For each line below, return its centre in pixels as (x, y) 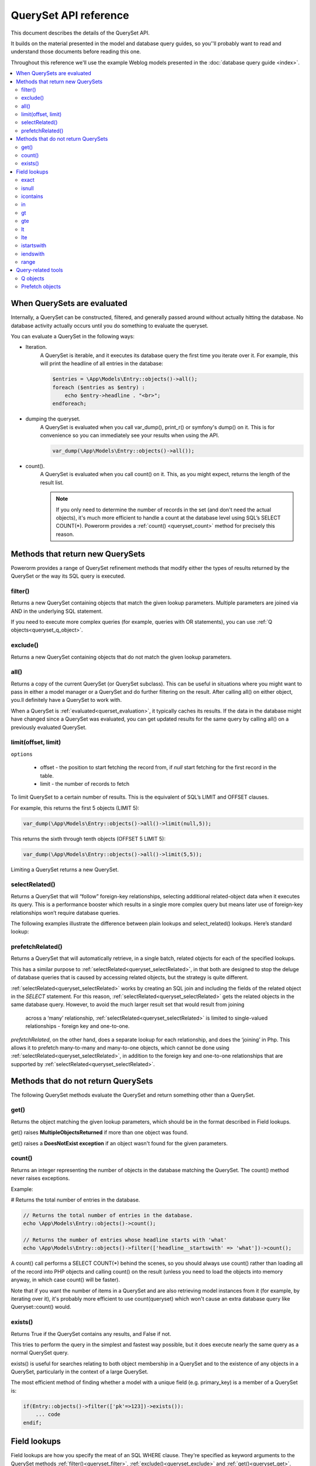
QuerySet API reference (70, 15)
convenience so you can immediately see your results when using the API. (130, 435)
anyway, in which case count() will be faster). (65, 1280)
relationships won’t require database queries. (65, 912)
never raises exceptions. (40, 1178)
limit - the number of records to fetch (85, 783)
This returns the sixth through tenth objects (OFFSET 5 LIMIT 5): (88, 839)
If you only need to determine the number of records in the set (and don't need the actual (164, 510)
